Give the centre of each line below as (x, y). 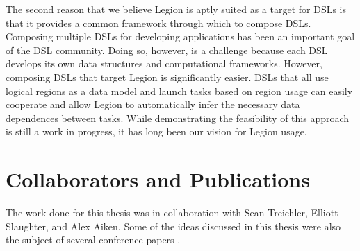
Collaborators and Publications (158, 179)
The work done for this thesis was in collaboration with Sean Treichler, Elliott (172, 213)
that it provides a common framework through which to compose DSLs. (158, 23)
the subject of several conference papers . (93, 240)
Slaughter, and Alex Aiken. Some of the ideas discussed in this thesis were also (173, 226)
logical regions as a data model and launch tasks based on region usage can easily (179, 90)
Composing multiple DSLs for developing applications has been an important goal (180, 36)
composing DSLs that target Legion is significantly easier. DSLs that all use (167, 77)
